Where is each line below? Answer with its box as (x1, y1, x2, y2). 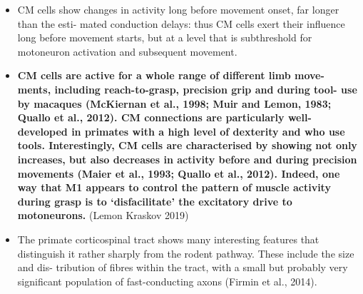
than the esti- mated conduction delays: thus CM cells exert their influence (17, 16, 345, 31)
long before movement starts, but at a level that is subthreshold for (17, 30, 312, 45)
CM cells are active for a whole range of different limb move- (17, 68, 324, 83)
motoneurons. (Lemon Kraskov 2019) (17, 208, 189, 223)
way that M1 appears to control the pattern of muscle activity (17, 180, 331, 195)
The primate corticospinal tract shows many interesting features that (17, 231, 319, 246)
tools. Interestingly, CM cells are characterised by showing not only (17, 138, 357, 153)
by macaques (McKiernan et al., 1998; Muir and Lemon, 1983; (17, 96, 332, 111)
